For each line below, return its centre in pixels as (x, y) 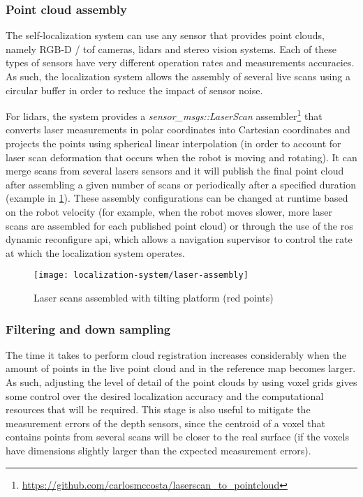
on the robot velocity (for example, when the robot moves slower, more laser (169, 212)
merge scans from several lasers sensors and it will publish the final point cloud (175, 171)
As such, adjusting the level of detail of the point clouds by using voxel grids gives (181, 382)
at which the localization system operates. (95, 252)
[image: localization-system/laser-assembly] (141, 275)
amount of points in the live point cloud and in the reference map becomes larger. (181, 368)
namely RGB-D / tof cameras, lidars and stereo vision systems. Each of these (171, 49)
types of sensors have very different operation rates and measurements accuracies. (180, 62)
